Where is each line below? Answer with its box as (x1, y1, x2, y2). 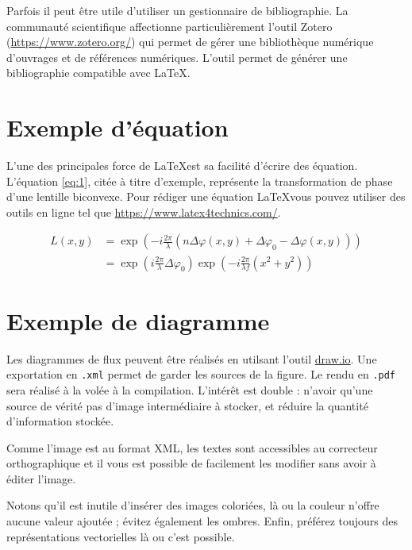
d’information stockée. (6, 413, 114, 429)
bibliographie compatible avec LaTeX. (6, 64, 191, 81)
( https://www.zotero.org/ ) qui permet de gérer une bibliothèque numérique (6, 33, 374, 50)
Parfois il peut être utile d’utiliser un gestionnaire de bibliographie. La (6, 2, 348, 18)
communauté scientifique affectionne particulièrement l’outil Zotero (6, 17, 333, 34)
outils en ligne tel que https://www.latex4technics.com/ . (6, 203, 281, 220)
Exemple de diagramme (6, 304, 270, 337)
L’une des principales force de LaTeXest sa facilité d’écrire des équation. (6, 157, 358, 174)
